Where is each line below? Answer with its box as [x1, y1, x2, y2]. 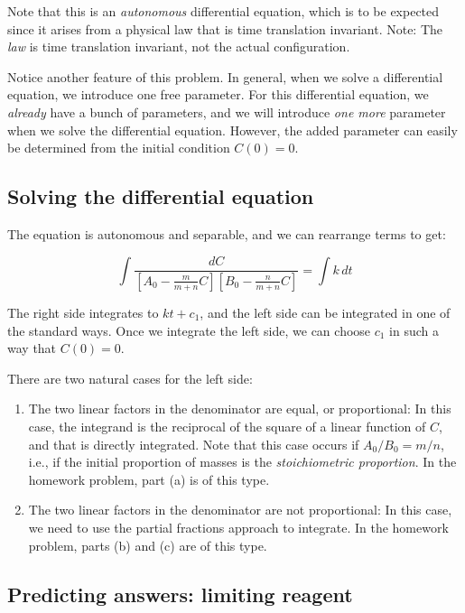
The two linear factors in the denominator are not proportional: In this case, [28, 500, 452, 519]
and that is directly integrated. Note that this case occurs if [28, 434, 359, 453]
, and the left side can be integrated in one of [200, 302, 451, 321]
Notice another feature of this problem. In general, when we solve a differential [7, 67, 443, 86]
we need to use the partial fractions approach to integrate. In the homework [28, 517, 449, 536]
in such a [389, 320, 440, 339]
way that [7, 339, 57, 358]
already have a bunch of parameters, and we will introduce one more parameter [7, 102, 446, 121]
